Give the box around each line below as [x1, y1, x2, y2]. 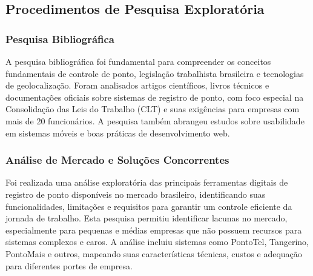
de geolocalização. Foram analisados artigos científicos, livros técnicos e [5, 79, 269, 92]
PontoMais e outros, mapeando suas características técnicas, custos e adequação [5, 247, 302, 260]
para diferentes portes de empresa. [5, 259, 133, 272]
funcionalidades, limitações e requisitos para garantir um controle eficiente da [5, 200, 292, 212]
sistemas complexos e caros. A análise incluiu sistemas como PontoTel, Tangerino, [5, 235, 309, 248]
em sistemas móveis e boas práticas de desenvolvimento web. [5, 126, 230, 139]
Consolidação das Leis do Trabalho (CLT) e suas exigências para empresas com [5, 103, 300, 115]
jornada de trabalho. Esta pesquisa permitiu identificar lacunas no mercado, [5, 212, 288, 224]
